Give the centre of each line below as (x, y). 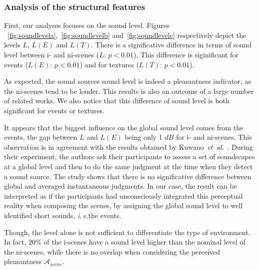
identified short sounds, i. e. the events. (63, 215)
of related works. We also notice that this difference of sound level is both (117, 101)
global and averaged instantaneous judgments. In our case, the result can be (120, 186)
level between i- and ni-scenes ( (52, 54)
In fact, (15, 242)
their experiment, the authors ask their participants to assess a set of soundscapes (129, 156)
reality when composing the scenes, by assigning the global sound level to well (123, 205)
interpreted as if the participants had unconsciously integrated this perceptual (123, 195)
